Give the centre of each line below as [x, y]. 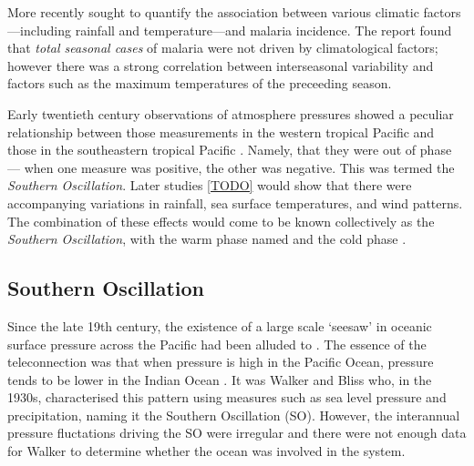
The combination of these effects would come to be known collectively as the [221, 221]
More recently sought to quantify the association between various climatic [213, 12]
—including [40, 30]
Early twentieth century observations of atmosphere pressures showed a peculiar [231, 113]
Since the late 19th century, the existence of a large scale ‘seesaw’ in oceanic [220, 325]
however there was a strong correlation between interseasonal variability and [221, 65]
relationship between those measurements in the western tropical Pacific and [221, 132]
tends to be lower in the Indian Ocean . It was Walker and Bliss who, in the [220, 379]
